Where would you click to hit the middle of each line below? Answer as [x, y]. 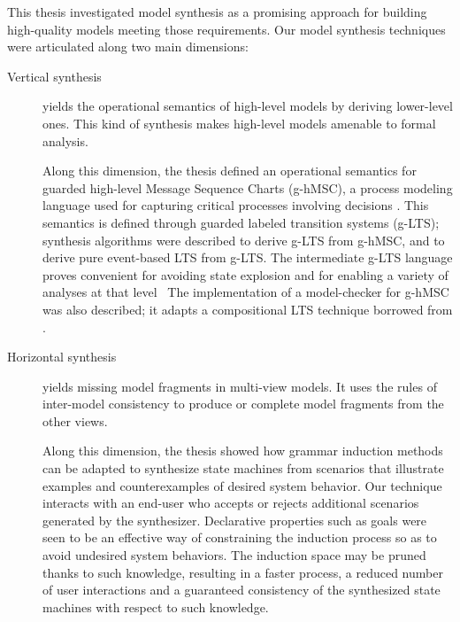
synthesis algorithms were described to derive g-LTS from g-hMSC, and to [244, 240]
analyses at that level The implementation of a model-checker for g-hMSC [246, 292]
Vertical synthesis [54, 76]
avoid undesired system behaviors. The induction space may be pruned [234, 555]
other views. [75, 420]
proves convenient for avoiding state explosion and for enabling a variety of [245, 274]
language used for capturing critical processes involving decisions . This [236, 205]
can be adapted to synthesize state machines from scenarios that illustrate [243, 468]
